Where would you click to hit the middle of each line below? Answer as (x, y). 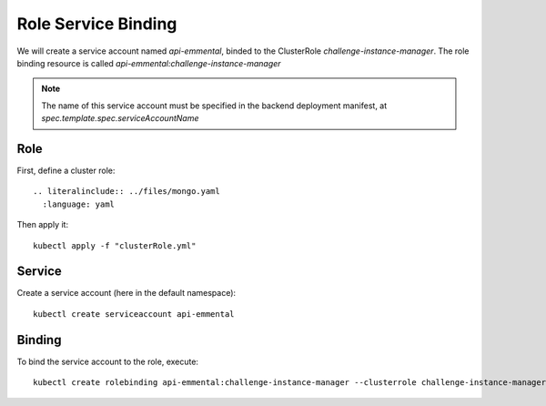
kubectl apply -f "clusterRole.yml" (115, 245)
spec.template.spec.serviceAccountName (120, 118)
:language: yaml (79, 204)
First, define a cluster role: (66, 171)
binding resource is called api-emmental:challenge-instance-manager (149, 63)
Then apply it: (42, 225)
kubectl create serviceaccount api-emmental (134, 314)
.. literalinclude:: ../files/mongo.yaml (126, 192)
